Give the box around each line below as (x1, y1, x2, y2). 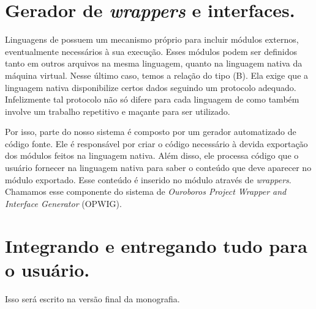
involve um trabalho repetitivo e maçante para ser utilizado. (5, 104, 230, 117)
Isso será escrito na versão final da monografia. (5, 292, 180, 305)
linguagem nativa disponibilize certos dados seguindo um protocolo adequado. (5, 81, 296, 93)
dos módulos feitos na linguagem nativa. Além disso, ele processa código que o (5, 149, 299, 162)
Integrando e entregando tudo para (5, 233, 307, 258)
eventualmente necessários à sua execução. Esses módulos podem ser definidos (5, 45, 297, 57)
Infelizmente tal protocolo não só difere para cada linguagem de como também (5, 93, 299, 106)
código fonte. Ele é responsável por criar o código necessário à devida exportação (5, 137, 308, 150)
